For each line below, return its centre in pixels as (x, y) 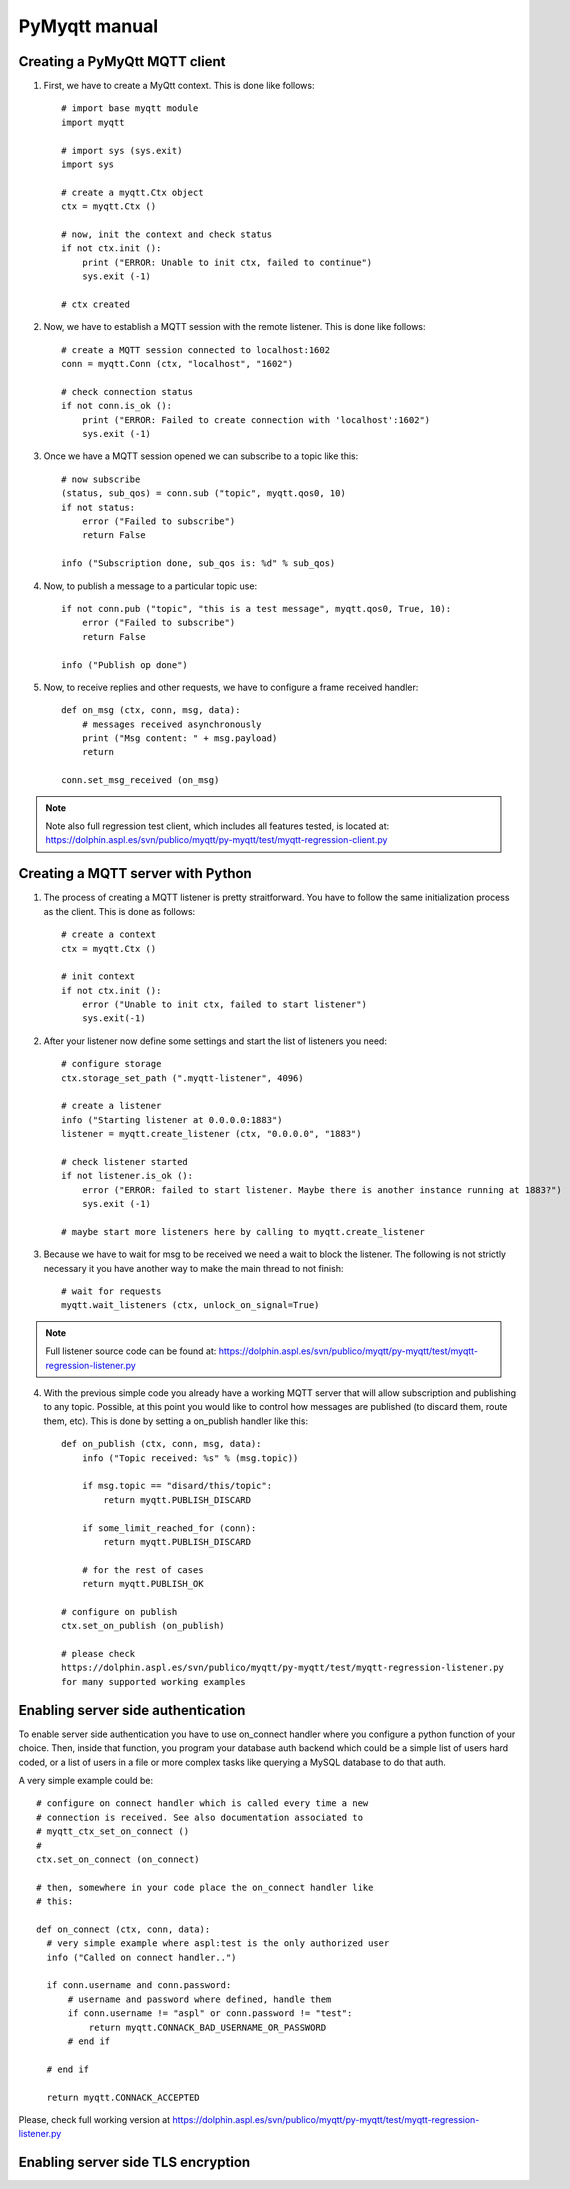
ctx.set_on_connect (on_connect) (118, 1859)
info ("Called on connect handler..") (141, 1957)
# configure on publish (119, 1611)
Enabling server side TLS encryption (134, 2162)
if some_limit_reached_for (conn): (169, 1528)
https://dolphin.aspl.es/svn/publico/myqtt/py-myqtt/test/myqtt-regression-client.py (216, 840)
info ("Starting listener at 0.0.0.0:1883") (172, 1119)
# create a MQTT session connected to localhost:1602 (195, 349)
